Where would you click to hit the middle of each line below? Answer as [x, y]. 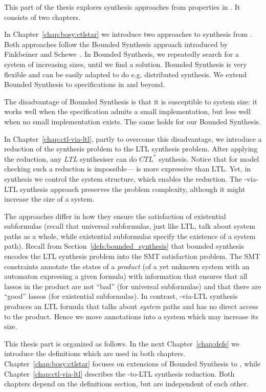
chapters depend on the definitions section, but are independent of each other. [126, 384]
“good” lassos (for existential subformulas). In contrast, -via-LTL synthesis [121, 296]
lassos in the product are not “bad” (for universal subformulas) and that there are [133, 286]
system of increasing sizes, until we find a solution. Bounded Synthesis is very [126, 64]
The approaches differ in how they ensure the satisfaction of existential [115, 216]
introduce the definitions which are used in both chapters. [95, 353]
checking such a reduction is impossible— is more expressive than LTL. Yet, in [128, 169]
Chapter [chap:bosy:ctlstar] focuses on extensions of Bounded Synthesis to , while [132, 363]
